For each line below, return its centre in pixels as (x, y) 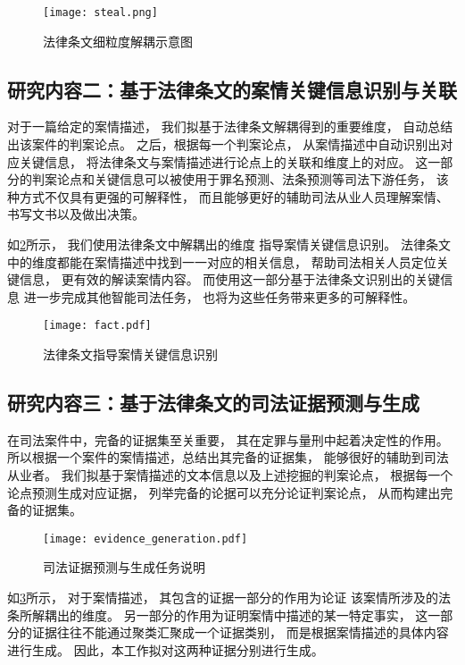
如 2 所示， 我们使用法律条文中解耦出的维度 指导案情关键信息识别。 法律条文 (229, 244)
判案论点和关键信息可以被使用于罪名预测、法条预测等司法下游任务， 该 (240, 179)
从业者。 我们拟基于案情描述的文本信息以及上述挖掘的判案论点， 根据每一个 (230, 475)
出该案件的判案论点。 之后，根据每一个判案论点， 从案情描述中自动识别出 (224, 144)
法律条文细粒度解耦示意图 (118, 41)
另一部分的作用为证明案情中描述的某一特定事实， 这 (276, 614)
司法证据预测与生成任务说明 (124, 567)
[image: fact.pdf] (97, 326)
